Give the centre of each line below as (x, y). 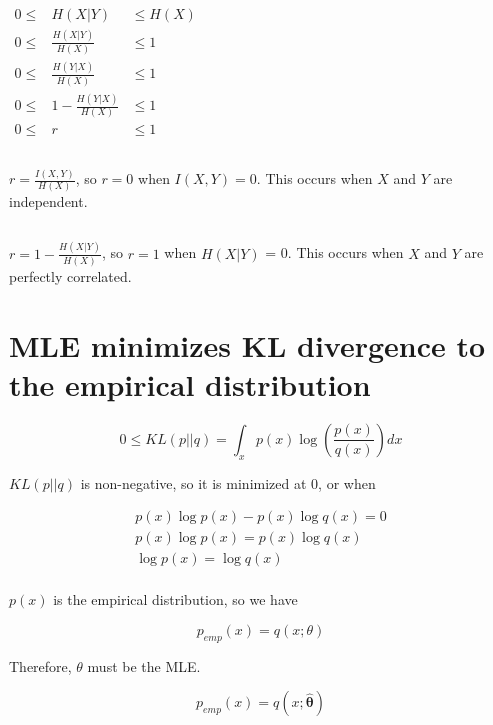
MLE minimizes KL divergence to (247, 344)
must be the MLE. (144, 665)
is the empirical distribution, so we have (175, 599)
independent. (48, 201)
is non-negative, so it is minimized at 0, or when (228, 482)
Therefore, (40, 665)
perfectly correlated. (70, 276)
